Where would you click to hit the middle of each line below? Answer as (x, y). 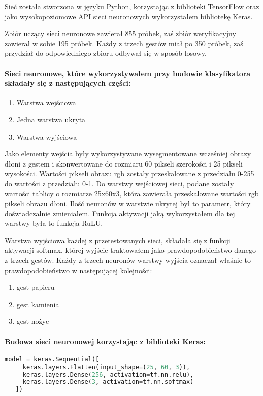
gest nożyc (33, 321)
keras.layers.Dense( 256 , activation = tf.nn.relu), (108, 374)
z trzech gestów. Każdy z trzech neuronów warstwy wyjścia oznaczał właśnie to (128, 260)
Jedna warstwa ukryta (51, 119)
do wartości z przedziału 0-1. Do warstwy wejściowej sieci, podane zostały (119, 183)
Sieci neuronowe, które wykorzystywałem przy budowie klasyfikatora (128, 73)
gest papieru (36, 287)
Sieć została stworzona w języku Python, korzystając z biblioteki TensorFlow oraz (132, 6)
